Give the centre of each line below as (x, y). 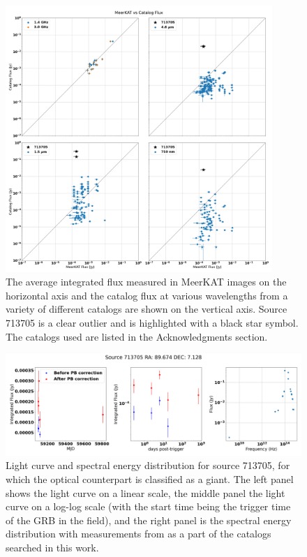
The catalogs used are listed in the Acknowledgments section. (137, 336)
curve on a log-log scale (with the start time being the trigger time (148, 506)
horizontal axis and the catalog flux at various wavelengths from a (147, 295)
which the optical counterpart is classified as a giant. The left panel (150, 478)
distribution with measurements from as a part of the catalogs (138, 534)
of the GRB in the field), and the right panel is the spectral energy (149, 520)
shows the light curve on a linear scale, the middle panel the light (145, 492)
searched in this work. (52, 547)
